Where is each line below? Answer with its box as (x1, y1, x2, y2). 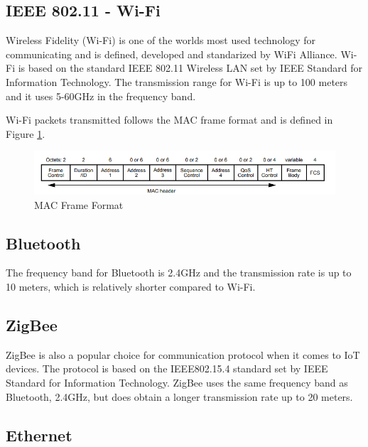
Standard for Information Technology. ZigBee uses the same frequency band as (6, 375, 348, 389)
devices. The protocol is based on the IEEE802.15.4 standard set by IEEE (6, 361, 328, 376)
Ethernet (6, 424, 72, 446)
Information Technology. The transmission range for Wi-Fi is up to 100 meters (6, 74, 348, 89)
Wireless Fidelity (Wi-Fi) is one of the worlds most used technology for (6, 33, 316, 48)
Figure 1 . (6, 126, 45, 141)
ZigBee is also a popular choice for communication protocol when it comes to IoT (6, 347, 360, 362)
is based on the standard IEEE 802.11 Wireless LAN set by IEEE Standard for (18, 60, 362, 75)
